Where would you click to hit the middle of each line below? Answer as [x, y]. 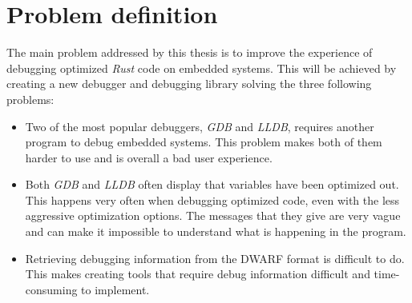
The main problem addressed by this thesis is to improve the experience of [190, 52]
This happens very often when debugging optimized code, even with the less [212, 199]
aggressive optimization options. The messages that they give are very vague [213, 215]
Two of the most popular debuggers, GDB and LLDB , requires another [200, 126]
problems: [30, 99]
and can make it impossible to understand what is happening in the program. [216, 231]
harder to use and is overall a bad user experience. [149, 157]
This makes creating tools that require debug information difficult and [198, 274]
